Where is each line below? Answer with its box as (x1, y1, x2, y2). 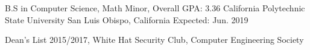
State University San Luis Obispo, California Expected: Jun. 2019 (5, 13, 248, 26)
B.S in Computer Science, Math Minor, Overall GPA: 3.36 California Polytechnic (5, 2, 305, 14)
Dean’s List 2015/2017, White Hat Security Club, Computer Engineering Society (5, 33, 304, 46)
